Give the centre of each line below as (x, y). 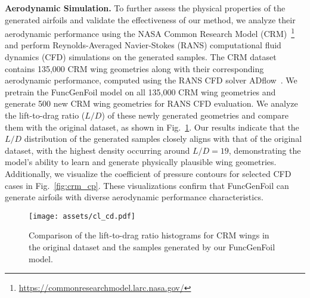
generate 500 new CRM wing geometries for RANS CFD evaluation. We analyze (151, 103)
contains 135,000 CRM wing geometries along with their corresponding (134, 68)
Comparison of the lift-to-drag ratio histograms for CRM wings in (149, 235)
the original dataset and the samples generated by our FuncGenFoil (152, 247)
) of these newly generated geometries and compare (195, 115)
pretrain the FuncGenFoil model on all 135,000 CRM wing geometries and (140, 91)
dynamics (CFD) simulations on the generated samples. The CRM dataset (141, 57)
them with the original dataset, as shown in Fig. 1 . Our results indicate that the (152, 127)
